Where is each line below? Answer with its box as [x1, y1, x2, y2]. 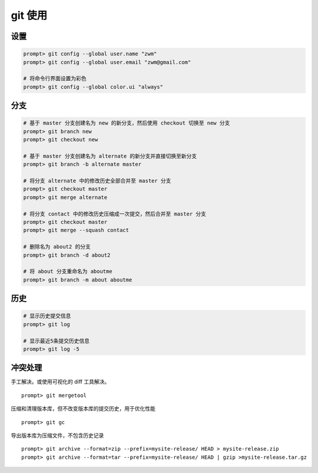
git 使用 [11, 9, 48, 22]
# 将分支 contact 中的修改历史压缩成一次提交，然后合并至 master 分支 [23, 210, 206, 217]
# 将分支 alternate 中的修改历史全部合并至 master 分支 [23, 177, 171, 184]
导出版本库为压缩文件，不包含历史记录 [11, 432, 104, 439]
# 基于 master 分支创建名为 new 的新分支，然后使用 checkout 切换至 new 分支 [23, 120, 230, 127]
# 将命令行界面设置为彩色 [23, 75, 87, 82]
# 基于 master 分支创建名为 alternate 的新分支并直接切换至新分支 [23, 153, 197, 159]
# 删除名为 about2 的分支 [23, 243, 91, 250]
